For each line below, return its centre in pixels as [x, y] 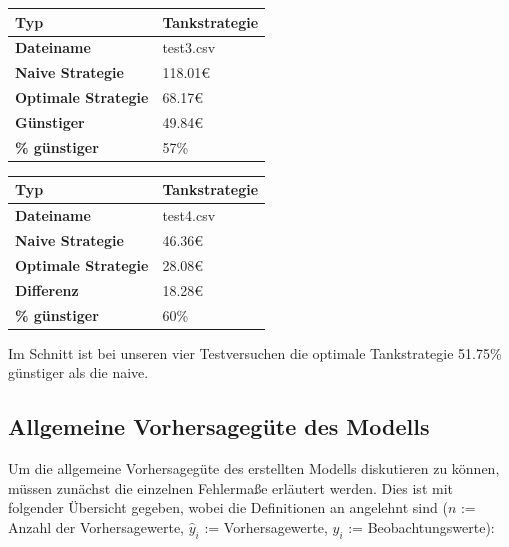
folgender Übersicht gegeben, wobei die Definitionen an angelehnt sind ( [228, 507]
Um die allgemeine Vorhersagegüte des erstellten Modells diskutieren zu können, [254, 468]
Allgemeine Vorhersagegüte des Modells [219, 426]
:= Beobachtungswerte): [421, 526]
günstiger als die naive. [78, 372]
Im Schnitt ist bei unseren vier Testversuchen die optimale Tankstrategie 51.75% [255, 352]
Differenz [47, 289]
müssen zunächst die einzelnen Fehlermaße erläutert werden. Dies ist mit [230, 487]
